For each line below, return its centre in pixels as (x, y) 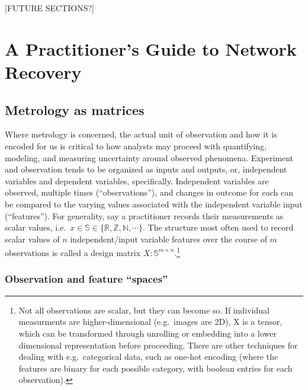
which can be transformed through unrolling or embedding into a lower (147, 333)
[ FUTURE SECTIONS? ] (49, 8)
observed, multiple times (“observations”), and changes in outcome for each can (149, 192)
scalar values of (32, 239)
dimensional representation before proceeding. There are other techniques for (158, 345)
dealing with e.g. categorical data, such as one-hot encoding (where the (148, 357)
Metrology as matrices (75, 109)
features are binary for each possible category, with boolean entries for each (155, 368)
